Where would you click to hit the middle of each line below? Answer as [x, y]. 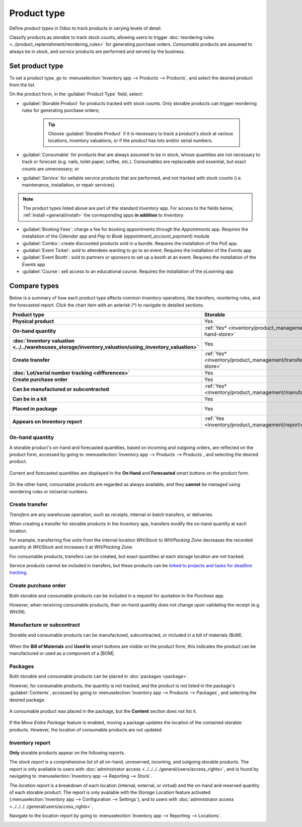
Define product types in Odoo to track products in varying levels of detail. [86, 28]
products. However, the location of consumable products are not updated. [86, 729]
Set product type [36, 66]
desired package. [27, 700]
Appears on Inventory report [47, 421]
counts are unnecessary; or [50, 169]
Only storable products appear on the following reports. [67, 753]
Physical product [33, 321]
